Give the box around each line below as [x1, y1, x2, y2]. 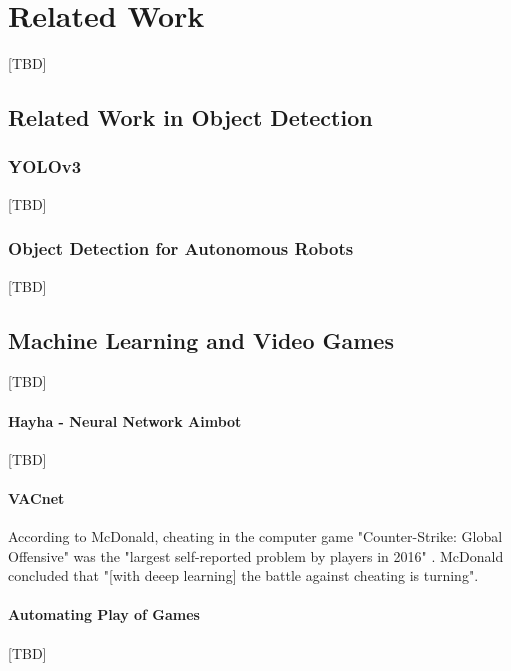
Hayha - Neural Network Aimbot [8, 410, 242, 431]
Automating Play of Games [8, 604, 200, 625]
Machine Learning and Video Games [8, 324, 394, 355]
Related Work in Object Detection [8, 102, 373, 133]
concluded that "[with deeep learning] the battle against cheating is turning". [8, 565, 479, 586]
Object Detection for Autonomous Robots [8, 236, 354, 261]
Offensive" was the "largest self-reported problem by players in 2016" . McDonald [8, 545, 504, 566]
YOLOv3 [8, 154, 82, 179]
